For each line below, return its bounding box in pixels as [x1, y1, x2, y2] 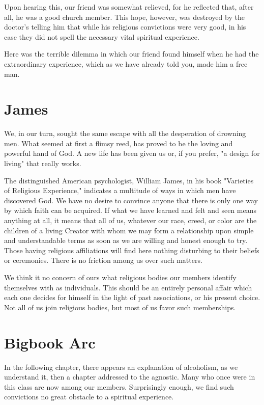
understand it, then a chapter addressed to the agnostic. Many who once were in [4, 371, 255, 382]
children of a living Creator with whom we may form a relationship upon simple [4, 225, 254, 235]
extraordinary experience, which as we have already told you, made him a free [4, 58, 248, 69]
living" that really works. [4, 158, 81, 169]
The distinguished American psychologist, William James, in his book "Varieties [4, 175, 254, 185]
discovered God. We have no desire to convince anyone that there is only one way [4, 195, 258, 205]
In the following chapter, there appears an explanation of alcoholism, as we [4, 361, 238, 372]
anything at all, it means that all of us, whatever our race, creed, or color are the [4, 215, 257, 226]
